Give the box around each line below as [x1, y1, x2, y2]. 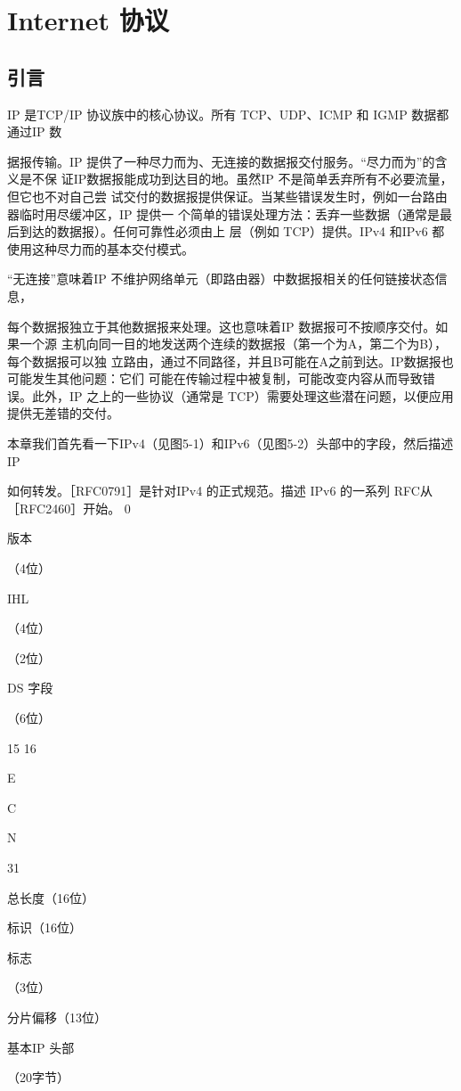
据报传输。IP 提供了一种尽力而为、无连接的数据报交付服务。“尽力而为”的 [7, 152, 435, 170]
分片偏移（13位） [7, 1007, 107, 1026]
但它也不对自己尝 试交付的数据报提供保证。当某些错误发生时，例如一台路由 [7, 186, 448, 205]
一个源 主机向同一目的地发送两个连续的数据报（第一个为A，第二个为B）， [19, 334, 448, 353]
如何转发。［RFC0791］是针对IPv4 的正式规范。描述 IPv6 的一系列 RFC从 [7, 481, 433, 500]
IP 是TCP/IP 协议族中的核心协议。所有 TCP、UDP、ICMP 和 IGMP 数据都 [7, 104, 449, 123]
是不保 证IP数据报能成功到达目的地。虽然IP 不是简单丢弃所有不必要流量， [19, 169, 453, 188]
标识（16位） [7, 918, 82, 937]
